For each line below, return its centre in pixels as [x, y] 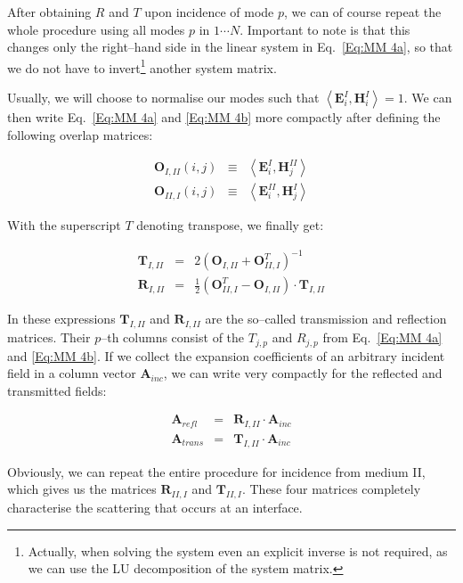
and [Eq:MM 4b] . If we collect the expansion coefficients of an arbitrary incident [226, 355]
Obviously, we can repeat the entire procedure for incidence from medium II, [216, 471]
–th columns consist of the [173, 337]
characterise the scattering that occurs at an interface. [155, 508]
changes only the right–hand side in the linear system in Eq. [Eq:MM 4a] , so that [230, 47]
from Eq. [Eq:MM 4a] [382, 337]
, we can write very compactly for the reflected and [303, 373]
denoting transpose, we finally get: [230, 225]
